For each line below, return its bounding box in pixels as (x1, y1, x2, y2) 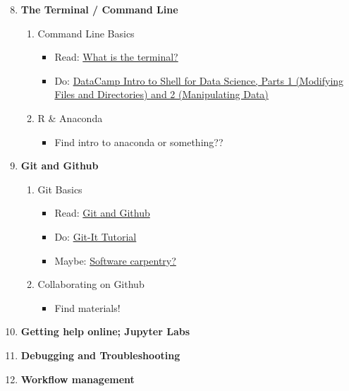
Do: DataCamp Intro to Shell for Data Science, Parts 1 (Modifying (54, 73, 344, 88)
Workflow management (20, 371, 135, 386)
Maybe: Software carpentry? (54, 253, 176, 267)
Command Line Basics (37, 25, 135, 40)
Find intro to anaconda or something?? (54, 134, 224, 149)
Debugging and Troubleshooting (20, 347, 180, 362)
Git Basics (37, 181, 82, 196)
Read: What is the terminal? (54, 49, 178, 64)
